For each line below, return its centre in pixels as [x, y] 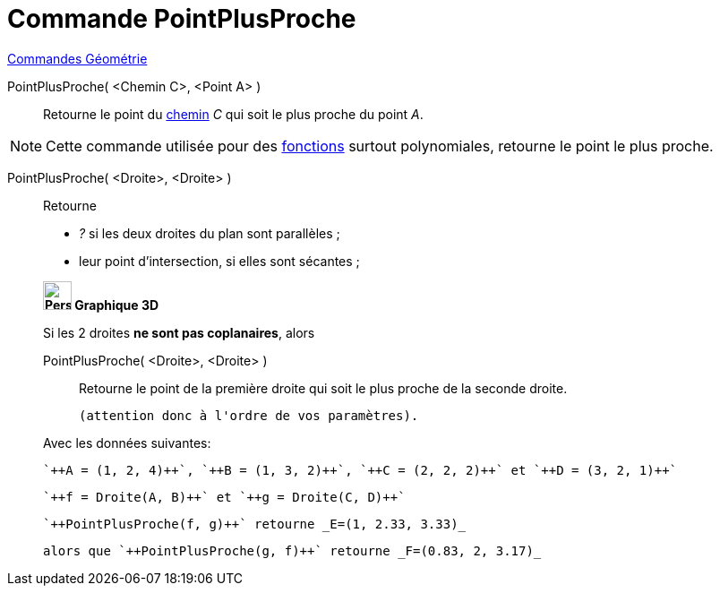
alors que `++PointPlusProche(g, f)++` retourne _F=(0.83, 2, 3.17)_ [292, 550]
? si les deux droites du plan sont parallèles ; [210, 233]
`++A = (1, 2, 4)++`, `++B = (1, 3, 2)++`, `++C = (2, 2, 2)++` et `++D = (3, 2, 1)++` [360, 470]
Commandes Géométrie [77, 58]
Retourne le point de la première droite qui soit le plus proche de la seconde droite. [323, 388]
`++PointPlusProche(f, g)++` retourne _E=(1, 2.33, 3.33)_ [255, 524]
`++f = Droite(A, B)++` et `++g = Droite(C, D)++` [224, 497]
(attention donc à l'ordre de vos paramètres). [249, 415]
